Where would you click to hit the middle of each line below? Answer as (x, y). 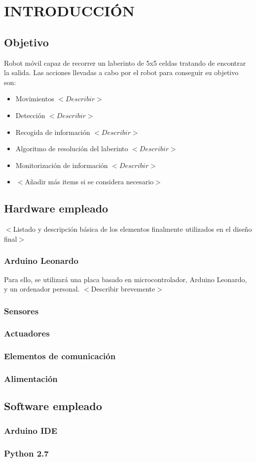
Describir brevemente (123, 289)
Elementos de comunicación (60, 356)
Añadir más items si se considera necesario (89, 182)
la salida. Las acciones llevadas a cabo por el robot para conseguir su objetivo (121, 72)
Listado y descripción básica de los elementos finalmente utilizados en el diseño (132, 229)
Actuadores (27, 333)
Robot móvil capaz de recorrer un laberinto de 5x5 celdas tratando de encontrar (125, 63)
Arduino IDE (31, 430)
